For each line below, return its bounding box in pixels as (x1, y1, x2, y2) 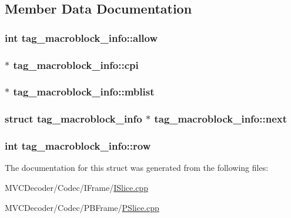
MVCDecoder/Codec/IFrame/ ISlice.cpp (5, 181, 148, 193)
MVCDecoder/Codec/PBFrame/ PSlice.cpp (5, 201, 159, 213)
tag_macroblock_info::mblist (13, 84, 155, 99)
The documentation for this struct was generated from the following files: (5, 161, 269, 174)
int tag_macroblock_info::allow (5, 30, 158, 45)
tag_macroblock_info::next (154, 111, 287, 126)
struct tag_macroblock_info (5, 111, 142, 126)
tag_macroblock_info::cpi (13, 57, 139, 72)
